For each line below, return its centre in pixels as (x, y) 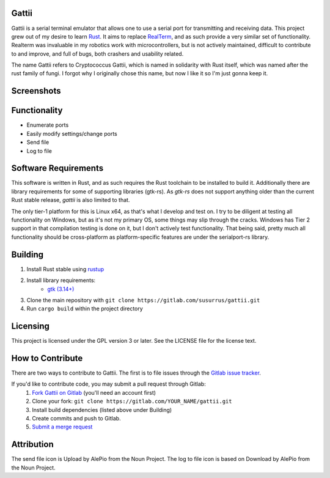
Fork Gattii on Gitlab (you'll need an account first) (94, 392)
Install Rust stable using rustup (65, 269)
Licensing (31, 327)
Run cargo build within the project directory (85, 308)
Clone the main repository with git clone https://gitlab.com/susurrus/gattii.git (143, 300)
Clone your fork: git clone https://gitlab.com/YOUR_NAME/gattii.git (132, 401)
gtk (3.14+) (61, 289)
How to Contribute (47, 358)
